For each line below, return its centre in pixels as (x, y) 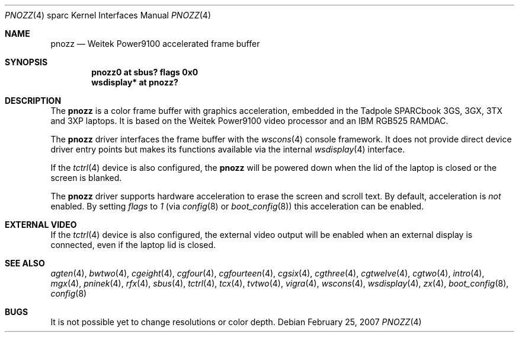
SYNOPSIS (26, 62)
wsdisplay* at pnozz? (135, 82)
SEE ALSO (25, 263)
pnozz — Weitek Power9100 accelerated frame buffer (155, 44)
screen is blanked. (86, 178)
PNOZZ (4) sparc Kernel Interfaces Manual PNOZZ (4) (108, 15)
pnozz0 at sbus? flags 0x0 (145, 72)
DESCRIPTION (33, 101)
